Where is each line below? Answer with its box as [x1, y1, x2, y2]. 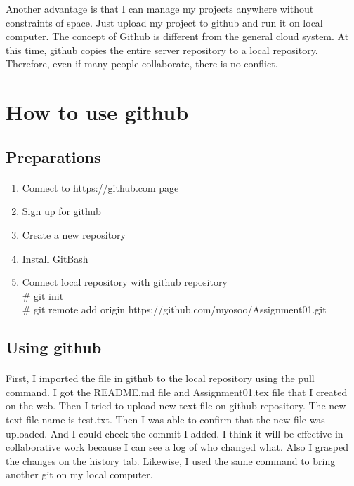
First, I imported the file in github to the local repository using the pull [6, 371, 315, 386]
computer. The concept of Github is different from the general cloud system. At [6, 29, 349, 44]
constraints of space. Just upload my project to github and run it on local [6, 15, 323, 29]
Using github [6, 336, 102, 358]
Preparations [6, 145, 101, 167]
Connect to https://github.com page [22, 180, 179, 195]
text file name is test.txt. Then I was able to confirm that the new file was [6, 412, 325, 427]
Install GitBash [22, 251, 88, 265]
